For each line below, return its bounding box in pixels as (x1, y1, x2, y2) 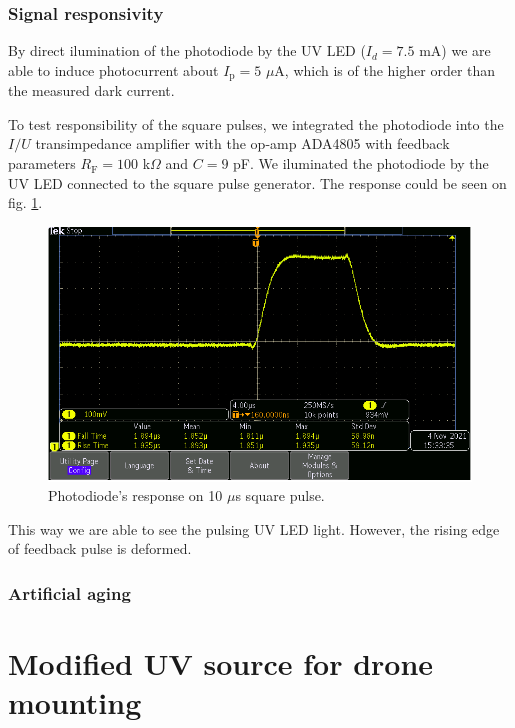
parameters (8, 153, 76, 174)
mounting (8, 682, 142, 723)
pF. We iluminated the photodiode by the (233, 153, 489, 174)
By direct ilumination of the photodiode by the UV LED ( (8, 40, 366, 61)
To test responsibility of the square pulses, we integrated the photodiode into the (8, 113, 504, 134)
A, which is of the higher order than (274, 59, 496, 80)
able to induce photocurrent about (8, 59, 219, 80)
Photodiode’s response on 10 (48, 485, 223, 506)
